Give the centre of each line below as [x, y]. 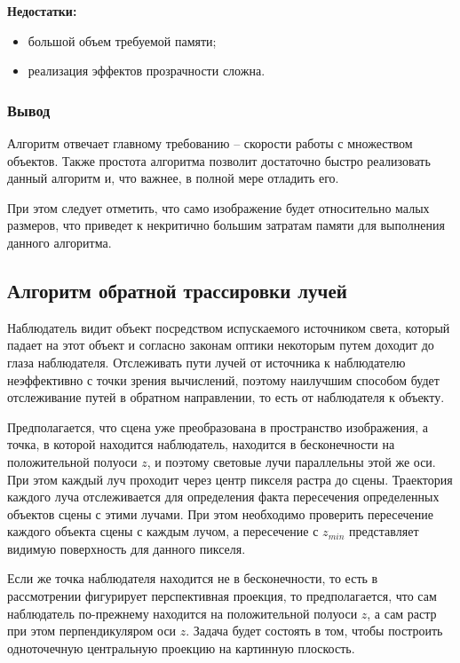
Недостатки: [42, 11]
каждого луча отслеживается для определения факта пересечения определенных [223, 497]
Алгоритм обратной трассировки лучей [177, 290]
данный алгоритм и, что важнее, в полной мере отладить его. [173, 178]
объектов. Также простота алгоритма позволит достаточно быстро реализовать [219, 160]
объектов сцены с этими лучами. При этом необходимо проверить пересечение [221, 513]
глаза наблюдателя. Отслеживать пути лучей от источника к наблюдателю [206, 362]
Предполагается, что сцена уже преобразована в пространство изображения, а [218, 426]
